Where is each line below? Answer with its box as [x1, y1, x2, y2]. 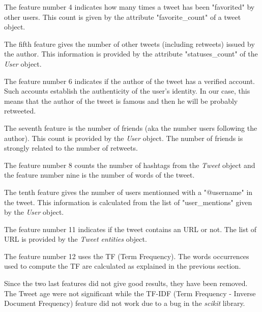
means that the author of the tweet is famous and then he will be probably [4, 95, 238, 106]
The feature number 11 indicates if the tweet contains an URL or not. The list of [4, 223, 257, 234]
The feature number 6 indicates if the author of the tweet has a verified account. [4, 75, 255, 86]
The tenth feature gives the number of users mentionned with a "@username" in [4, 186, 253, 197]
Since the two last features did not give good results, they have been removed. [4, 278, 248, 289]
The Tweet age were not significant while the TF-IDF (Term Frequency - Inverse [4, 288, 256, 298]
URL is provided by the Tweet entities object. [4, 234, 147, 244]
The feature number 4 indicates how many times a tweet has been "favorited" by [4, 2, 255, 12]
